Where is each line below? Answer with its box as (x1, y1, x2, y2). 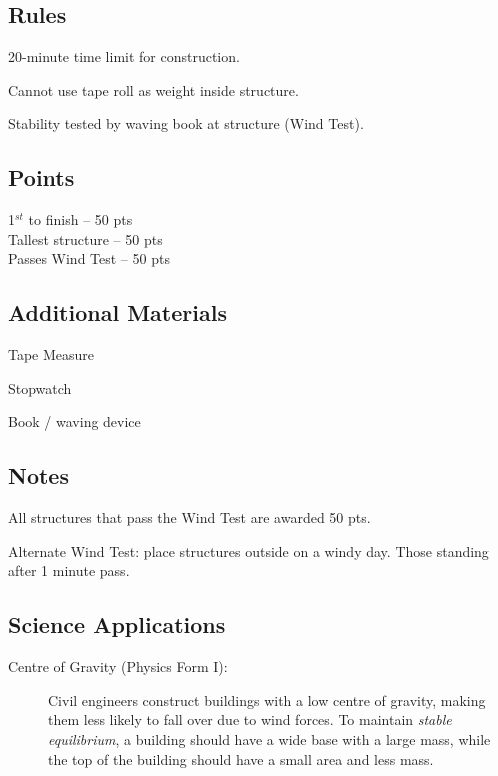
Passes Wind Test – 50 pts (8, 248, 170, 269)
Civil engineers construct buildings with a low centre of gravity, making (48, 689, 486, 710)
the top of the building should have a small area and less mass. (48, 748, 434, 769)
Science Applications (8, 609, 226, 640)
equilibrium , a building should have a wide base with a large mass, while (48, 728, 491, 749)
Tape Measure (8, 344, 95, 365)
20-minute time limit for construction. (8, 46, 240, 67)
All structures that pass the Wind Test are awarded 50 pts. (8, 507, 371, 528)
